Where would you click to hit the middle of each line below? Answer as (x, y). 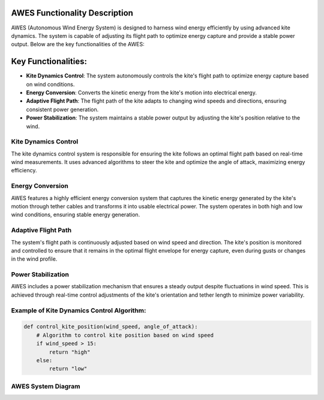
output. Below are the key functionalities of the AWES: (78, 44)
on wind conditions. (50, 84)
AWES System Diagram (46, 386)
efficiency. (24, 171)
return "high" (70, 352)
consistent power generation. (62, 109)
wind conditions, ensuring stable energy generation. (76, 215)
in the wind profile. (34, 259)
